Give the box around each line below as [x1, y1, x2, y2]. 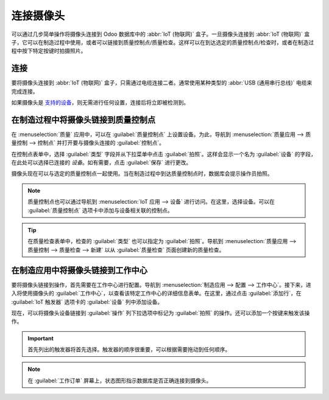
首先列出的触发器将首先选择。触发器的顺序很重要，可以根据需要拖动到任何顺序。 [27, 346, 231, 353]
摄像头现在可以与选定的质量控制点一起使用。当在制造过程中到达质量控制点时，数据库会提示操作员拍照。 [11, 170, 273, 178]
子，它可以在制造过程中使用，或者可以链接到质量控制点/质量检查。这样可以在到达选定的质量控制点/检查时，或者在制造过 [11, 38, 314, 46]
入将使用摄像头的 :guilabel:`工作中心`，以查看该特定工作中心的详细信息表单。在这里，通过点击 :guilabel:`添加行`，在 [11, 289, 302, 297]
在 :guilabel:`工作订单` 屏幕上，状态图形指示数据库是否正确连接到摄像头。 [27, 377, 212, 384]
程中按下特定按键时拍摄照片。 [11, 47, 87, 55]
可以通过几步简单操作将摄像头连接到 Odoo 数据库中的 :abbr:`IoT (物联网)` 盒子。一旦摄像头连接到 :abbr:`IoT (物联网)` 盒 [11, 30, 310, 38]
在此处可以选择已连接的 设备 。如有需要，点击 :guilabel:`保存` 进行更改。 [11, 159, 192, 167]
